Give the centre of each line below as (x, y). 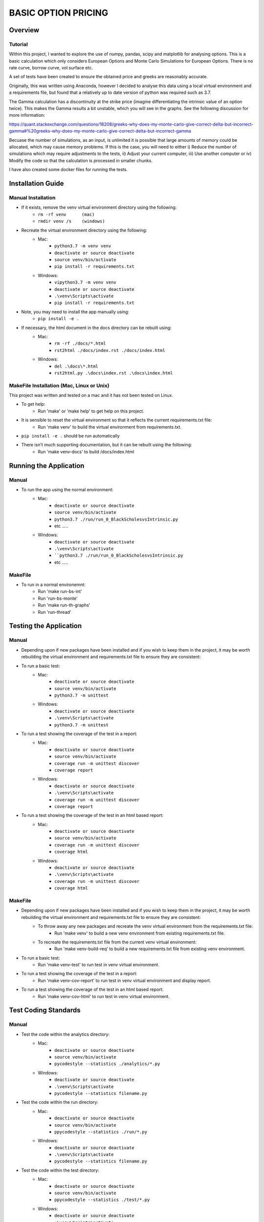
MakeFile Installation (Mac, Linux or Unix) (59, 385)
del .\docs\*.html (77, 366)
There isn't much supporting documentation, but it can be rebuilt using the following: (107, 445)
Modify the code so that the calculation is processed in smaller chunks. (81, 160)
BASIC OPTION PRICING (59, 13)
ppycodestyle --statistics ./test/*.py (102, 1200)
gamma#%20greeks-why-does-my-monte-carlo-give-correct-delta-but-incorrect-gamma (100, 131)
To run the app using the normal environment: (67, 489)
